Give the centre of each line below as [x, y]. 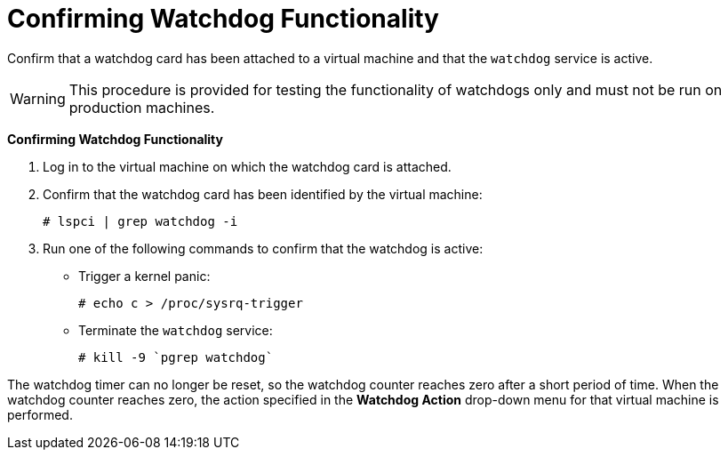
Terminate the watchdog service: [176, 330]
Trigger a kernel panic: [144, 276]
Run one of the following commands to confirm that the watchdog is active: [263, 248]
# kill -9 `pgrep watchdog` [176, 357]
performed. [40, 414]
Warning [38, 98]
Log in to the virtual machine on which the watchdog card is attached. [247, 166]
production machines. [142, 107]
